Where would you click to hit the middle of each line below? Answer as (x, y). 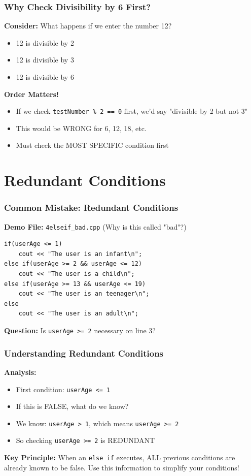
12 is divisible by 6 (45, 77)
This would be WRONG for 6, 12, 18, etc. (81, 128)
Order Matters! (31, 94)
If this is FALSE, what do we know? (72, 406)
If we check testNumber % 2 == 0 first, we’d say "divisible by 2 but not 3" (132, 111)
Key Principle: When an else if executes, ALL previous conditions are (120, 457)
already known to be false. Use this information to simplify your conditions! (122, 467)
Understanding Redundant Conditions (84, 353)
